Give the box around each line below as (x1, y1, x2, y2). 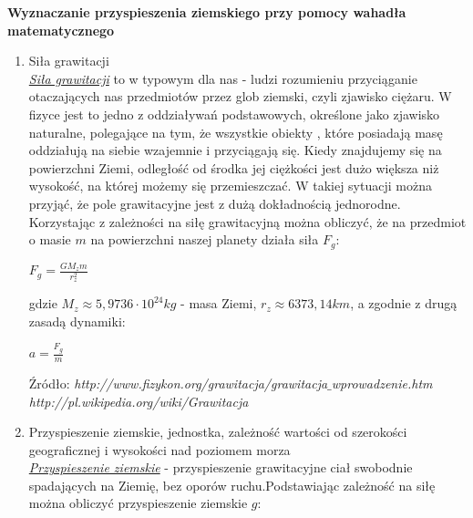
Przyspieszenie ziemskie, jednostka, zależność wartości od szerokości (28, 422, 407, 441)
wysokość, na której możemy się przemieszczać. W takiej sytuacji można (28, 176, 432, 195)
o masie (28, 230, 71, 249)
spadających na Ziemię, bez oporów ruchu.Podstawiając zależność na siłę (28, 475, 436, 494)
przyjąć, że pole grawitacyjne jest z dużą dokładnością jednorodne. (28, 193, 401, 212)
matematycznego (7, 20, 115, 39)
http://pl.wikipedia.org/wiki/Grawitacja (28, 391, 249, 410)
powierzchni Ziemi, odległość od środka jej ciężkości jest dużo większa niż (28, 158, 439, 177)
